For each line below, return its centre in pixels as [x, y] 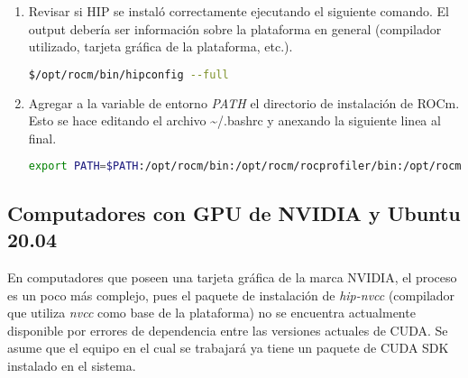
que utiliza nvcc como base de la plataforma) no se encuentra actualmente [211, 313]
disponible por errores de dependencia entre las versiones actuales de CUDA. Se [228, 330]
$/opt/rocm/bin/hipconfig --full [128, 74]
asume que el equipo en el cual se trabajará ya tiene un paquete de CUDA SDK [228, 348]
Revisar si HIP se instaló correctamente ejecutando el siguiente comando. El [239, 11]
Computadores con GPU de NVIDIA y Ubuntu [234, 212]
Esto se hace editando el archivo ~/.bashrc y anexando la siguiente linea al [234, 120]
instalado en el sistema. [72, 365]
